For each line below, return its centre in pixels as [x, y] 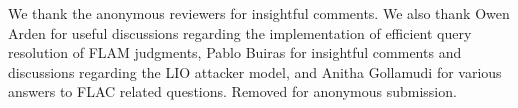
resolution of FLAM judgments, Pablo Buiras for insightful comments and [235, 52]
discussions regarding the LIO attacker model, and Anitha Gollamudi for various [255, 71]
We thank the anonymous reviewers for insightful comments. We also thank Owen [259, 13]
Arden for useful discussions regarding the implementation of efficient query [240, 32]
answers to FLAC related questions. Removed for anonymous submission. [232, 91]
